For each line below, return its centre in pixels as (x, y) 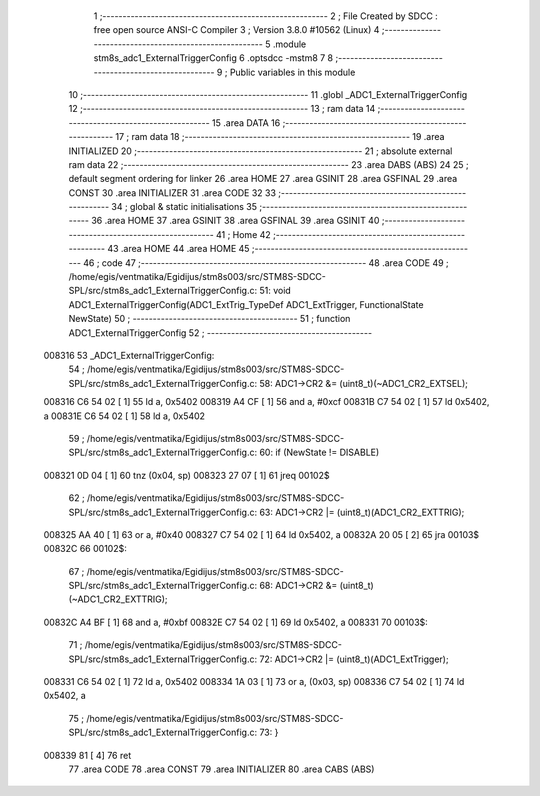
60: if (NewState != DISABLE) (319, 452)
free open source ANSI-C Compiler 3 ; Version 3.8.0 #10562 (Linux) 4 (236, 30)
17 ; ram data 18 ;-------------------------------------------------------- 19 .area (280, 137)
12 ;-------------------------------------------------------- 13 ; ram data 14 (222, 109)
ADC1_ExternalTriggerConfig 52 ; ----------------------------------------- (220, 332)
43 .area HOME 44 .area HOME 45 (178, 249)
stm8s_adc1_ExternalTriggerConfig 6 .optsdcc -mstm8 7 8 (213, 58)
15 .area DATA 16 (246, 122)
